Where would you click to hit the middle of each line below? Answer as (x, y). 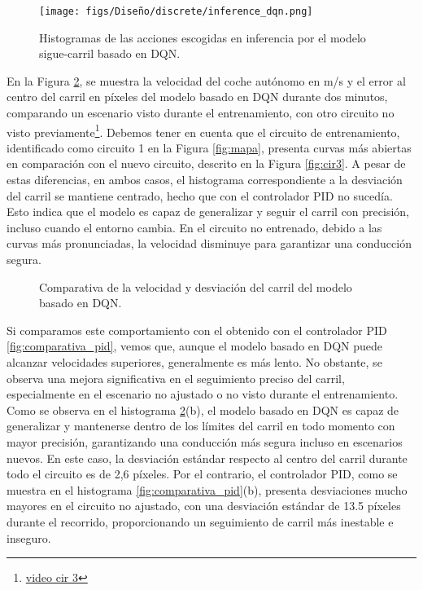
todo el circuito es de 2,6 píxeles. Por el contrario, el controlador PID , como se (202, 474)
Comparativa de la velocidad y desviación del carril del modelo (196, 286)
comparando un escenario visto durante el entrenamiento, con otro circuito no (201, 113)
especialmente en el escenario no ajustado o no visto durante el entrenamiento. (203, 394)
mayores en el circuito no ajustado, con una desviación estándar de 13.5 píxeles (204, 506)
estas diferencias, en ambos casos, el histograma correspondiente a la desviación (205, 180)
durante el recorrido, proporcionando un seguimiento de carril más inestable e (200, 521)
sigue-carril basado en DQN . (110, 53)
